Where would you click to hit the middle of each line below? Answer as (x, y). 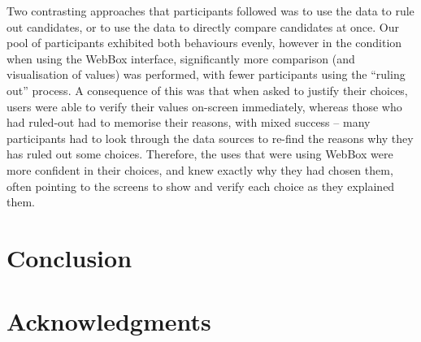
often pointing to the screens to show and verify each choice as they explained (201, 186)
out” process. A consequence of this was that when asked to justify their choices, (207, 90)
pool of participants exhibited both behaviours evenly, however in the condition (204, 43)
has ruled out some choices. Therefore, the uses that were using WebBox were (200, 154)
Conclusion (69, 257)
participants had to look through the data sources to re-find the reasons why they (210, 138)
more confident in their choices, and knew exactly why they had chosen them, (200, 169)
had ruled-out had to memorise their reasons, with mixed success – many (189, 122)
